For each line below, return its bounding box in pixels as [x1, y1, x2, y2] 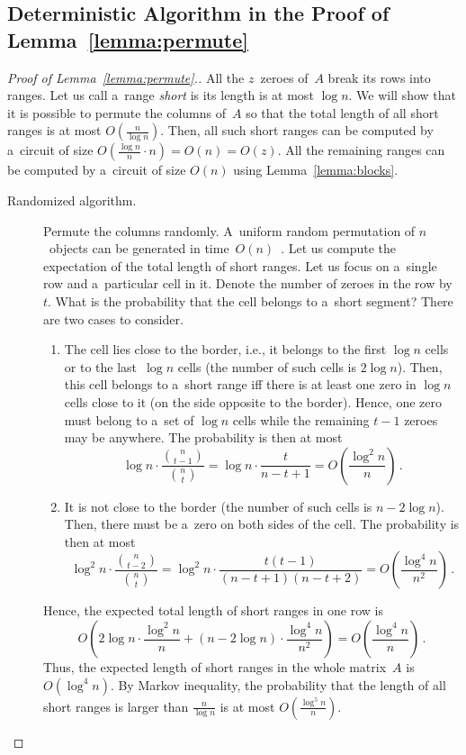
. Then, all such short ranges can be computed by [160, 121, 434, 140]
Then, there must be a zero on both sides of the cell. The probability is [64, 514, 460, 533]
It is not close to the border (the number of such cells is [64, 496, 372, 515]
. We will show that [348, 86, 457, 105]
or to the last [64, 357, 138, 376]
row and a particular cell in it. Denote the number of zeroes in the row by [43, 274, 453, 293]
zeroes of [260, 68, 309, 86]
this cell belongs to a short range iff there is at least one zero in [64, 375, 417, 394]
